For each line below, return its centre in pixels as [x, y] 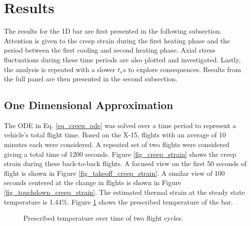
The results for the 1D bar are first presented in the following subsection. [113, 31]
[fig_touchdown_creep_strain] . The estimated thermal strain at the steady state [125, 192]
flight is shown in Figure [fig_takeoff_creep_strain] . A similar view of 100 [115, 173]
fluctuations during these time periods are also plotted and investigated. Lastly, [122, 59]
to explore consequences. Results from [185, 69]
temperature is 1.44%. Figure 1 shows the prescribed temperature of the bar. [118, 201]
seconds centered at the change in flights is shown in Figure [93, 182]
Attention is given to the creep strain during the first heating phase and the [117, 40]
